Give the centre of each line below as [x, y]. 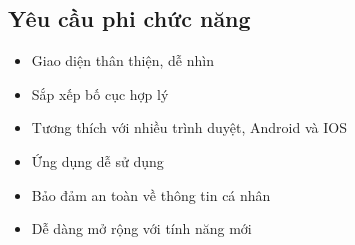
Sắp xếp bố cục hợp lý [100, 93]
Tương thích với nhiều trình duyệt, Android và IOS [189, 127]
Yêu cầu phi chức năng [129, 18]
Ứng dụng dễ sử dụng [97, 160]
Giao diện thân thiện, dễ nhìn [122, 60]
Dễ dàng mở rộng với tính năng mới [141, 228]
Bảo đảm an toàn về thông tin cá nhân [151, 194]
